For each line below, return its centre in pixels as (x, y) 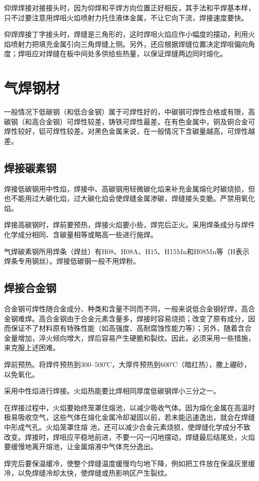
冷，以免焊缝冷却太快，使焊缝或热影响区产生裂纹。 (88, 473)
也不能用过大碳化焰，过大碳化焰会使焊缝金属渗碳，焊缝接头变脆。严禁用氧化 (129, 198)
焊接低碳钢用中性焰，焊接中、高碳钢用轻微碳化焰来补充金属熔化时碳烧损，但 (129, 188)
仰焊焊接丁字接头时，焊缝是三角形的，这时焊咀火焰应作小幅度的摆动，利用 (126, 34)
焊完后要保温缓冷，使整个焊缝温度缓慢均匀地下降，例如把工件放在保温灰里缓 (129, 463)
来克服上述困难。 (32, 347)
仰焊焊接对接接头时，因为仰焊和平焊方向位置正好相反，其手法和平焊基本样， (129, 7)
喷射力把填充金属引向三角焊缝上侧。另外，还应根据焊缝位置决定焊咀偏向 (129, 44)
